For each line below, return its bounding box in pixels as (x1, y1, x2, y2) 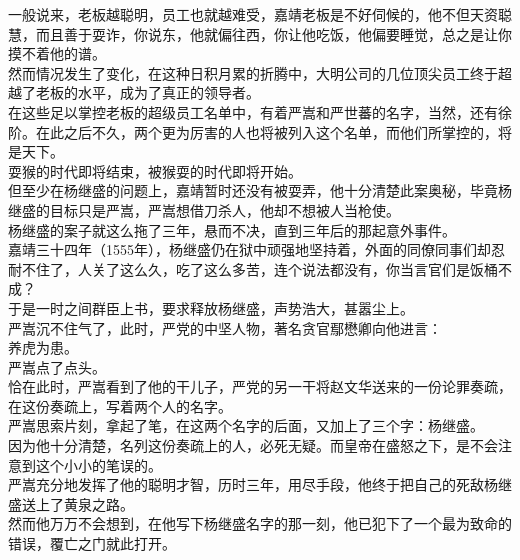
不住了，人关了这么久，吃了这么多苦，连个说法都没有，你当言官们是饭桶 (21, 258, 498, 279)
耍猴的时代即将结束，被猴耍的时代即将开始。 (8, 160, 302, 181)
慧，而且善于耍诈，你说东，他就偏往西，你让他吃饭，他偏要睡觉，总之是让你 (8, 23, 512, 44)
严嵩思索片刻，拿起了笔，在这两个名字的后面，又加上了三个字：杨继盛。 (8, 415, 484, 436)
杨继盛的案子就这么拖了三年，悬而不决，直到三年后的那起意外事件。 (8, 219, 456, 240)
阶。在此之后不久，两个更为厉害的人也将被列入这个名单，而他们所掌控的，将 (8, 121, 512, 142)
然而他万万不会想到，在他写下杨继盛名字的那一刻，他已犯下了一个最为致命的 (8, 513, 512, 534)
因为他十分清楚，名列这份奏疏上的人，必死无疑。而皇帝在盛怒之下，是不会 (8, 435, 498, 456)
